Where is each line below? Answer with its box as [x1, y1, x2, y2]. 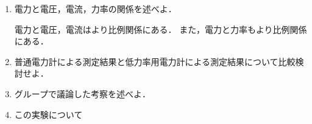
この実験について [14, 108, 83, 120]
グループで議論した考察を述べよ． [14, 87, 151, 100]
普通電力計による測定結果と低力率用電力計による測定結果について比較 [14, 55, 296, 67]
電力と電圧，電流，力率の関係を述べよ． [14, 2, 177, 15]
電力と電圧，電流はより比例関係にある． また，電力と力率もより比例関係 [14, 22, 307, 35]
